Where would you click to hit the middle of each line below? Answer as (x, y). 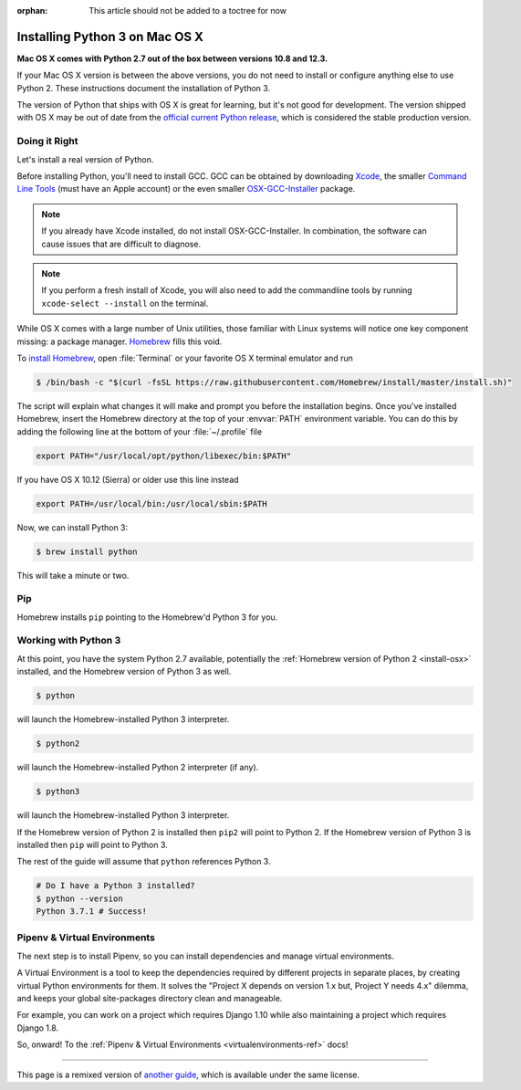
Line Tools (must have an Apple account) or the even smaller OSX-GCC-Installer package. (186, 189)
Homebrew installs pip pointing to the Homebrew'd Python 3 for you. (147, 617)
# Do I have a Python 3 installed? (115, 886)
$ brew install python (87, 551)
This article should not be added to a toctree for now (188, 10)
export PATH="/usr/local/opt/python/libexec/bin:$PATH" (164, 456)
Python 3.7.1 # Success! (92, 912)
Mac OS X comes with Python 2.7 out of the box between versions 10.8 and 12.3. (172, 58)
